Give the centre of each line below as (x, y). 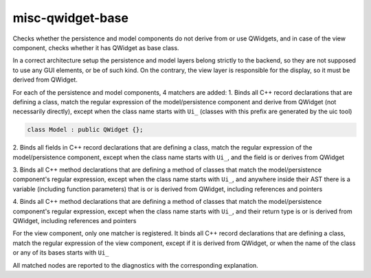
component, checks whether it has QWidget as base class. (96, 47)
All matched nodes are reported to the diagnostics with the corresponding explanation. (136, 265)
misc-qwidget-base (70, 18)
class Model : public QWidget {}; (85, 130)
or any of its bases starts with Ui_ (61, 253)
